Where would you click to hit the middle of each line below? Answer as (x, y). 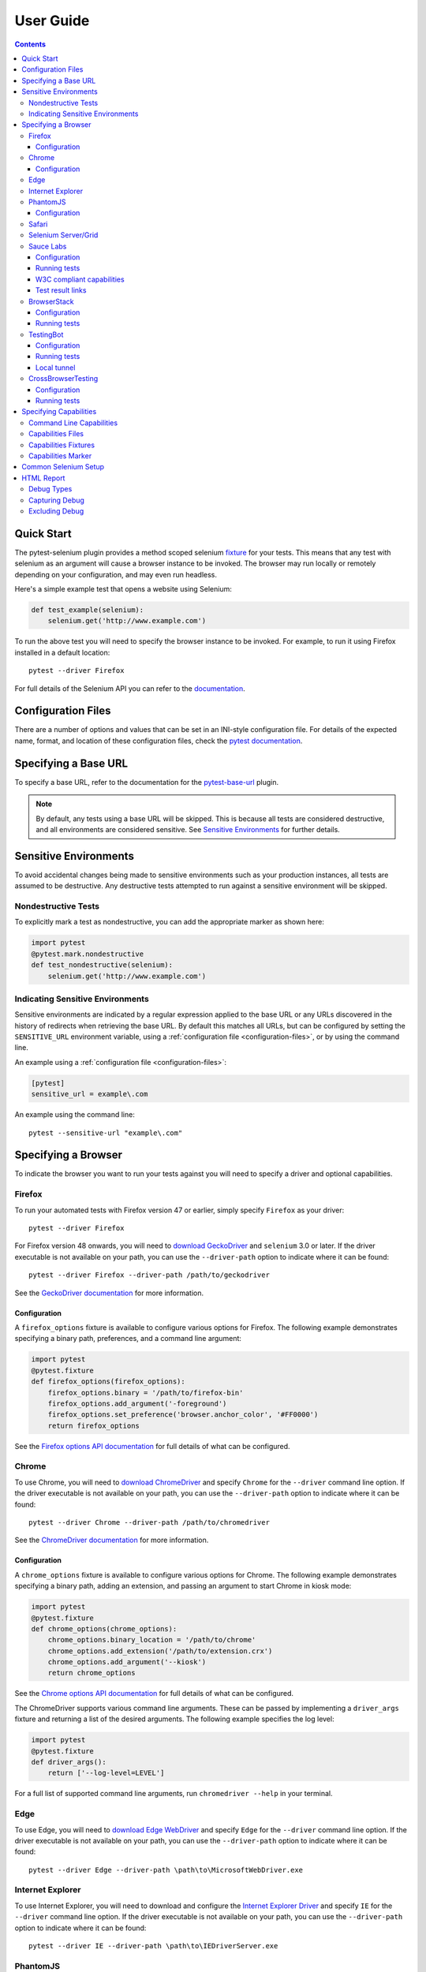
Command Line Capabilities (73, 423)
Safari (38, 224)
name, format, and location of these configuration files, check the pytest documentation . (159, 741)
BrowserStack (51, 301)
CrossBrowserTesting (64, 379)
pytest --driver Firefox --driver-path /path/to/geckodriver (149, 1275)
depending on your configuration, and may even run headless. (116, 574)
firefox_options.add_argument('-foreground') (137, 1403)
